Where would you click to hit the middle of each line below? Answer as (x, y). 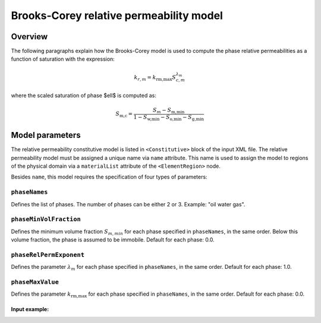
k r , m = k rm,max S (155, 78)
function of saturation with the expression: (63, 59)
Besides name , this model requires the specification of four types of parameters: (109, 177)
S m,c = (124, 115)
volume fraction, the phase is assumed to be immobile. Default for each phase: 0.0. (113, 240)
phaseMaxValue (35, 282)
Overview (29, 37)
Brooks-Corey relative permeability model (117, 15)
